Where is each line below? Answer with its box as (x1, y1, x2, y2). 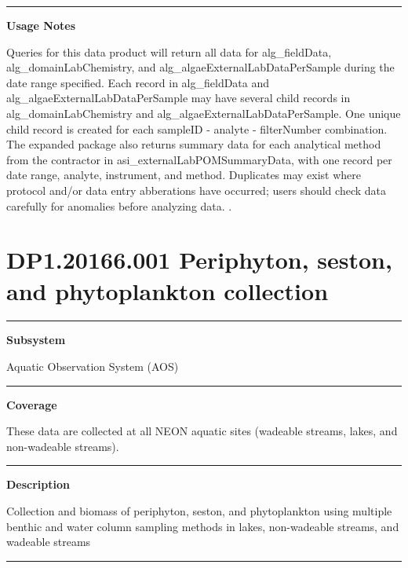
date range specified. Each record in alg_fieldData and (6, 74, 270, 90)
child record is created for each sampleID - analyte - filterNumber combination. (6, 120, 388, 137)
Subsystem (6, 332, 66, 348)
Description (6, 476, 71, 493)
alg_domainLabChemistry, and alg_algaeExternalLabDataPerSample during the (6, 59, 395, 75)
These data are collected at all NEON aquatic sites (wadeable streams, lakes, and (6, 423, 398, 439)
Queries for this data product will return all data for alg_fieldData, (6, 43, 332, 60)
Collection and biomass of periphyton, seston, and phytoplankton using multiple (6, 503, 392, 519)
